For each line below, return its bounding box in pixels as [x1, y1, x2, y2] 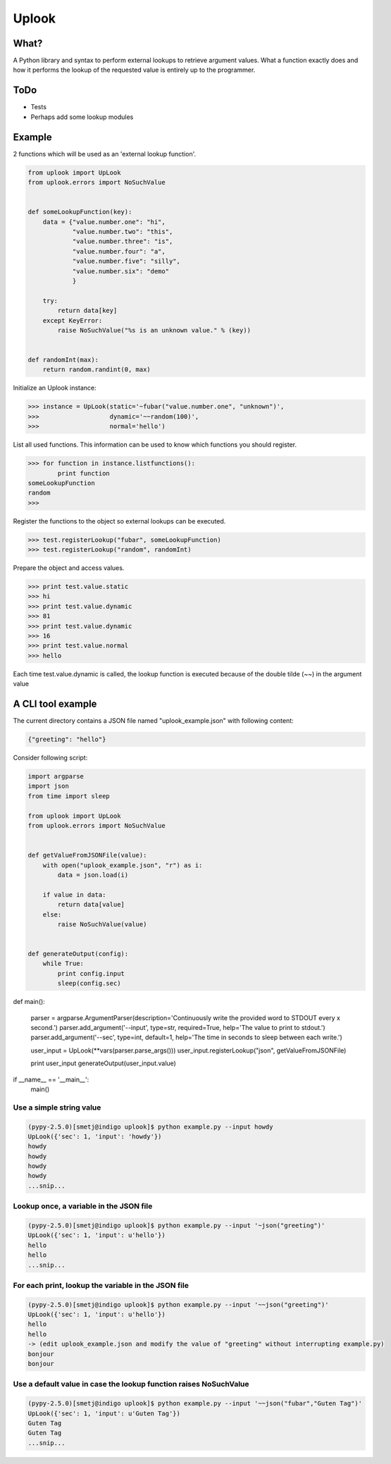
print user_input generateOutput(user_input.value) [30, 1059, 176, 1067]
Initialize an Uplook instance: [13, 384, 97, 392]
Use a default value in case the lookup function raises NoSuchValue [13, 1379, 249, 1389]
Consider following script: [13, 754, 88, 762]
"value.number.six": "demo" [72, 267, 169, 275]
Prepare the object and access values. [13, 564, 125, 572]
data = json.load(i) [57, 871, 129, 879]
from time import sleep [27, 792, 111, 800]
